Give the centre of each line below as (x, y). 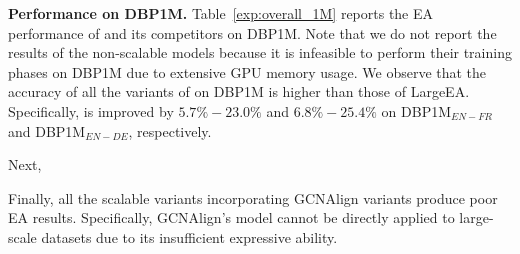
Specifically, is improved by (91, 110)
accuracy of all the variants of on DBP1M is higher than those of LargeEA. (239, 91)
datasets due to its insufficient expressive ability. (189, 236)
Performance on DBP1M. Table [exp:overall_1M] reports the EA (221, 13)
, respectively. (170, 130)
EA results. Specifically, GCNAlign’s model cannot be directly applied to (231, 217)
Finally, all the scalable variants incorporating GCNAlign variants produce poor (253, 197)
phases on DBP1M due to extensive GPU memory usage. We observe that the (247, 71)
